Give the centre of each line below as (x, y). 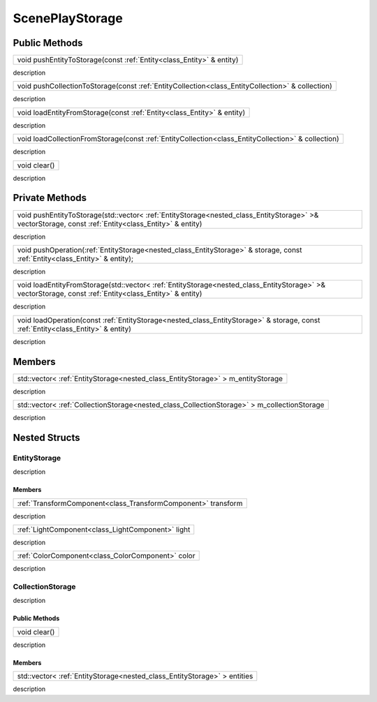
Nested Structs (46, 437)
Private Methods (50, 198)
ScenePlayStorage (68, 18)
